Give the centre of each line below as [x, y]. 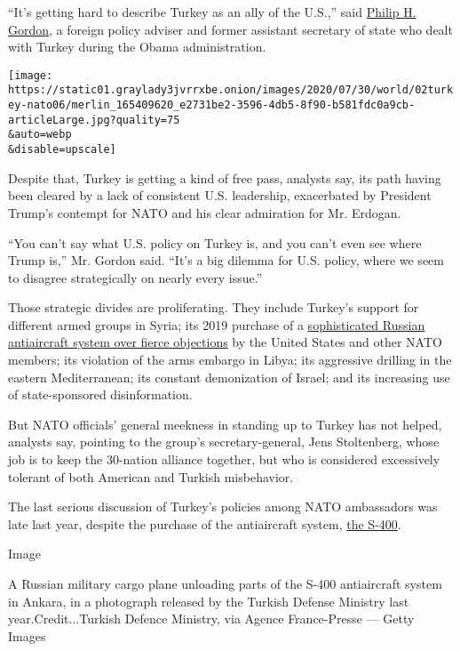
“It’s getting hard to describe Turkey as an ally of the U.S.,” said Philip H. [212, 12]
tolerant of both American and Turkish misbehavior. [151, 476]
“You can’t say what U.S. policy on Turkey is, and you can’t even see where [215, 242]
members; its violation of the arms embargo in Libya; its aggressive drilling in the [230, 360]
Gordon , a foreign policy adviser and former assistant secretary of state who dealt [230, 29]
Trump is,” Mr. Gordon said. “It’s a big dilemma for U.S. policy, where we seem [226, 260]
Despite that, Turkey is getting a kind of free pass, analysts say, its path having [225, 177]
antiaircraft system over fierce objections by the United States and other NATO [225, 342]
